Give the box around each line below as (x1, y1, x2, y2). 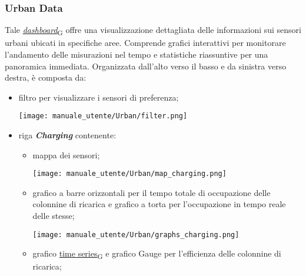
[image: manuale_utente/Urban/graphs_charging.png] (32, 230, 240, 239)
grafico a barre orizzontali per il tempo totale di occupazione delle (32, 186, 271, 198)
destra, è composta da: (5, 71, 87, 84)
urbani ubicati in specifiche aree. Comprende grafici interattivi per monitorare (5, 36, 286, 49)
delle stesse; (32, 210, 75, 221)
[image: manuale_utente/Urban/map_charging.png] (32, 169, 227, 178)
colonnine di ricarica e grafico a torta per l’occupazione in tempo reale (32, 198, 286, 210)
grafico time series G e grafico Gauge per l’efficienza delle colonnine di (32, 247, 281, 261)
